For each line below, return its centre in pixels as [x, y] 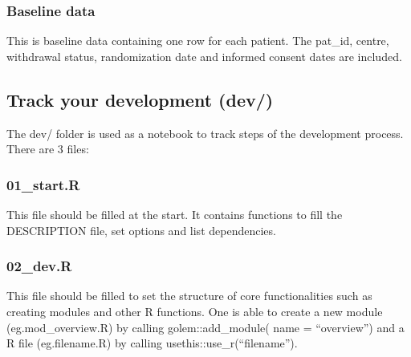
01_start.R [43, 184]
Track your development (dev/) [140, 99]
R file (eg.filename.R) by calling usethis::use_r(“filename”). [152, 343]
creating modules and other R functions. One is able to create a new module [195, 312]
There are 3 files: [48, 149]
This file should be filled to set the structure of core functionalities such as [189, 296]
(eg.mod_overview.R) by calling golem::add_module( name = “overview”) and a [205, 327]
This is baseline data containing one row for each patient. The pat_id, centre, [198, 41]
